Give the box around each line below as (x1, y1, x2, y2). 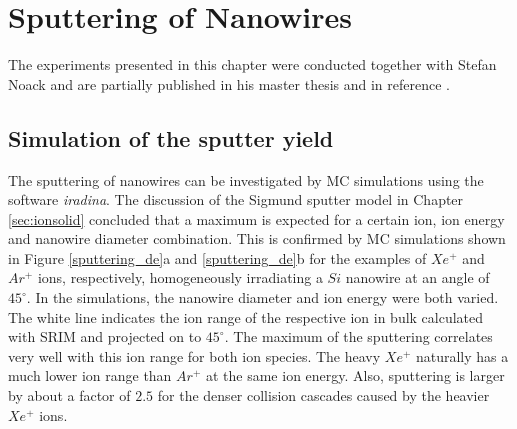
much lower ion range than (8, 365, 172, 386)
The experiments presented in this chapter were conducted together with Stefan (8, 54, 497, 75)
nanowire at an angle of (345, 267, 490, 288)
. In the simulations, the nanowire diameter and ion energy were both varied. (26, 287, 499, 308)
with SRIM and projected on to (8, 326, 202, 347)
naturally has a (415, 345, 509, 366)
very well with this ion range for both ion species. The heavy (8, 345, 381, 366)
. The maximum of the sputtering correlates (224, 326, 493, 347)
